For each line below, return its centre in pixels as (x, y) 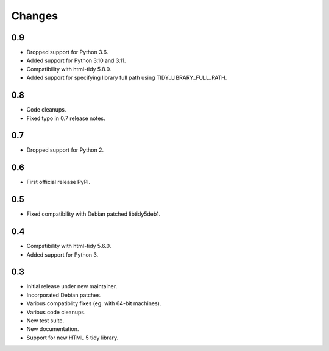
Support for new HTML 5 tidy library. (73, 338)
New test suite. (45, 321)
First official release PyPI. (58, 182)
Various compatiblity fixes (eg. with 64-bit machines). (94, 303)
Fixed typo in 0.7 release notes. (66, 118)
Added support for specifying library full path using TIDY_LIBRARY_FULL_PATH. (127, 78)
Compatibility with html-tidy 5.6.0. (69, 246)
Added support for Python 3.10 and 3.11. (76, 60)
